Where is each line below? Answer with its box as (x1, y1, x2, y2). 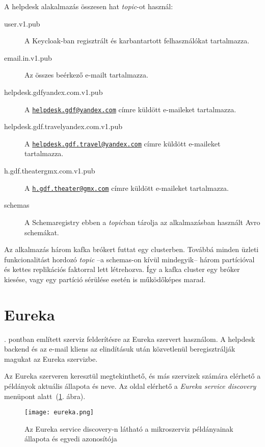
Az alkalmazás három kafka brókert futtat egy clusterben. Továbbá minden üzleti (4, 244, 259, 255)
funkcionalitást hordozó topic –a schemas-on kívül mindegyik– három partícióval (4, 254, 255, 264)
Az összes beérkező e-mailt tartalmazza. (24, 69, 148, 80)
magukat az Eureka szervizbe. (4, 353, 98, 364)
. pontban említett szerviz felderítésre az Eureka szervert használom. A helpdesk (4, 333, 255, 344)
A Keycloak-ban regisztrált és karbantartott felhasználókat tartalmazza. (24, 35, 250, 46)
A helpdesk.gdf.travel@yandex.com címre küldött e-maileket (24, 138, 221, 148)
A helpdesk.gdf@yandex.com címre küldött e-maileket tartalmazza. (24, 104, 236, 114)
